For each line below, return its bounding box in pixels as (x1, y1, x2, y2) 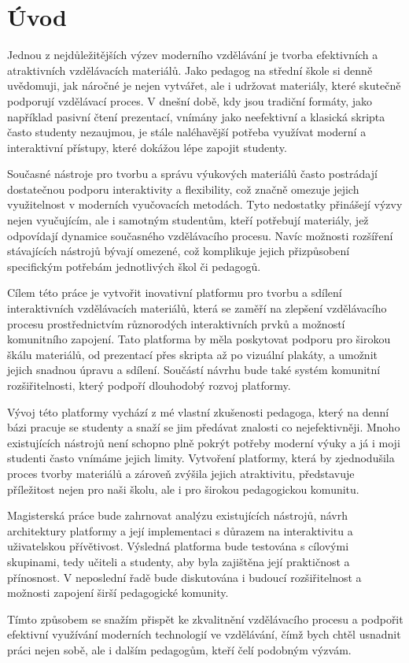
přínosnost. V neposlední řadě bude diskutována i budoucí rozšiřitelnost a (7, 569, 362, 585)
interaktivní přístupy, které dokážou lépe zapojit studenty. (7, 139, 287, 155)
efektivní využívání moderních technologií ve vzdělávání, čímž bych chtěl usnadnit (7, 626, 401, 643)
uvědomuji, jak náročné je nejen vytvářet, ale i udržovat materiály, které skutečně (7, 77, 401, 94)
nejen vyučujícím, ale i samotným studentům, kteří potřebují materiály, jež (7, 212, 369, 228)
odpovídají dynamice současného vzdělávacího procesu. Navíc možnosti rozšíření (7, 227, 393, 243)
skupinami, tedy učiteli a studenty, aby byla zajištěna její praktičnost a (7, 553, 350, 569)
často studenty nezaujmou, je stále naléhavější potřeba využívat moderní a (7, 124, 367, 140)
